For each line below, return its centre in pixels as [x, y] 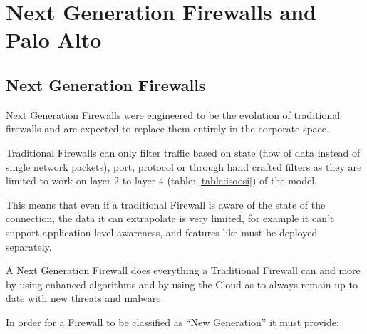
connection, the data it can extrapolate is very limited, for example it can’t [170, 218]
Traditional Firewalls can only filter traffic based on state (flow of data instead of [183, 152]
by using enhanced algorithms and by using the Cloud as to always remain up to [182, 284]
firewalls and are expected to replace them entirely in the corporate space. [167, 129]
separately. [29, 246]
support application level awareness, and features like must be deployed [162, 232]
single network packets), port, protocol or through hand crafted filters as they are [184, 166]
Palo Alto [54, 40]
